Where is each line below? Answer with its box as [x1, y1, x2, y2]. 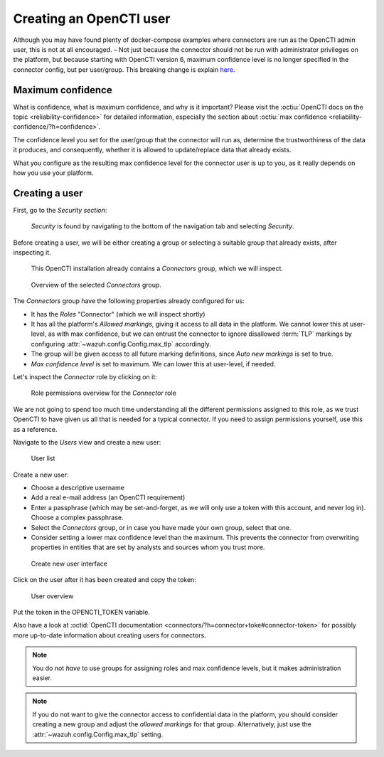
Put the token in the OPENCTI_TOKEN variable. [13, 608, 151, 616]
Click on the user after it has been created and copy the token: [13, 576, 197, 584]
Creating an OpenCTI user [13, 11, 171, 26]
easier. [32, 673, 53, 682]
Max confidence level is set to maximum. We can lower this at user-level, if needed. [31, 359, 276, 368]
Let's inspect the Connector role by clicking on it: [13, 372, 158, 381]
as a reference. [13, 425, 58, 433]
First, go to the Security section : [13, 206, 107, 214]
